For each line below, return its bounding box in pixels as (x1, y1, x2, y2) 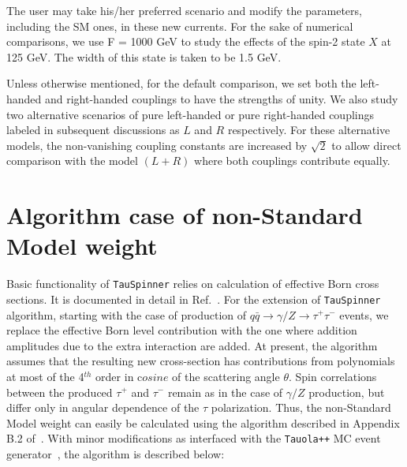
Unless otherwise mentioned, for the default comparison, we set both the (6, 75, 357, 92)
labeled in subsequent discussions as (6, 121, 180, 138)
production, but (308, 383, 385, 400)
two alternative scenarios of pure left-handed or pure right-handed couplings (6, 106, 375, 122)
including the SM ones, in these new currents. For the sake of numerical (6, 17, 353, 34)
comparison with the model (6, 152, 138, 169)
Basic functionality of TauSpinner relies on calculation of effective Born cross (6, 275, 379, 292)
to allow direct (331, 136, 401, 153)
